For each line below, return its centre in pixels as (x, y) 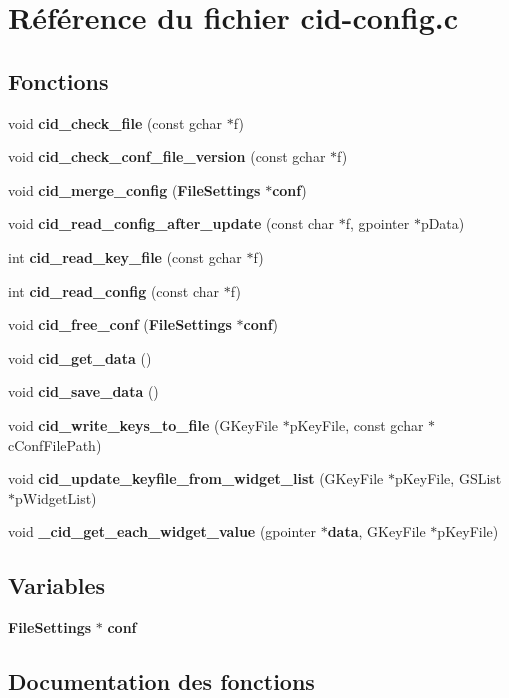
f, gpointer (377, 223)
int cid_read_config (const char (114, 290)
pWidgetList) (56, 497)
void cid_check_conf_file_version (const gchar (167, 156)
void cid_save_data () (83, 391)
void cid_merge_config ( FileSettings (134, 189)
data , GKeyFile (376, 531)
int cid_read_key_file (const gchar (125, 256)
